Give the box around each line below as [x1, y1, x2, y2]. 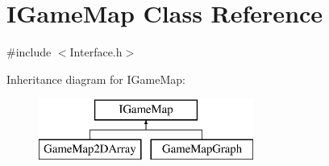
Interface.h [69, 44, 123, 60]
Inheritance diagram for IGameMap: [6, 70, 185, 87]
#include [6, 44, 52, 60]
